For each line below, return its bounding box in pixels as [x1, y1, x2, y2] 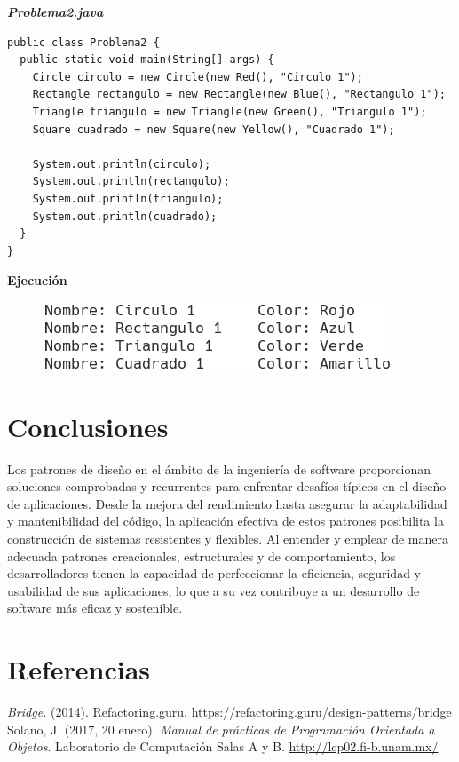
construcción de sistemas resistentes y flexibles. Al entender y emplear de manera [7, 529, 448, 547]
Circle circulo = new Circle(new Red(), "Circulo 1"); [32, 70, 363, 83]
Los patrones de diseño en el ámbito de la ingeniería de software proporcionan [7, 459, 431, 478]
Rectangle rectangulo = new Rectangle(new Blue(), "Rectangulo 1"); [32, 88, 446, 101]
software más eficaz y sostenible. [7, 599, 183, 617]
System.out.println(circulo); [32, 157, 211, 171]
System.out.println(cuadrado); [32, 210, 218, 223]
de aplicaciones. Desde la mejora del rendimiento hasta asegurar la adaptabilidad [7, 494, 447, 512]
